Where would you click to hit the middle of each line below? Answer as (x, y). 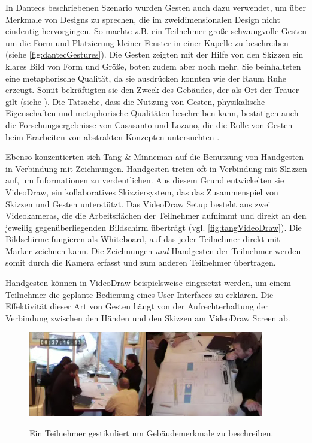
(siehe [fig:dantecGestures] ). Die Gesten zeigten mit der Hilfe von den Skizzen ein (155, 54)
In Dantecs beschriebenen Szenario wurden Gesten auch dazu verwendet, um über (156, 7)
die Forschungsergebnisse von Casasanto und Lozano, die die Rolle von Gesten (149, 124)
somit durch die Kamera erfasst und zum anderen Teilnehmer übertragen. (141, 262)
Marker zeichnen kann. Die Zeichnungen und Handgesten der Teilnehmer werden (153, 250)
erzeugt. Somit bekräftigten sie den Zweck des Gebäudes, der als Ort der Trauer (152, 90)
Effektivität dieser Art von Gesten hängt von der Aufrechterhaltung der (137, 306)
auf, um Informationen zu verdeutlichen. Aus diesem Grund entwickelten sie (145, 180)
